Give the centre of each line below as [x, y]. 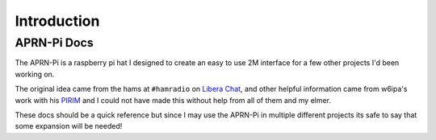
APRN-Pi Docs [54, 43]
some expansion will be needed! [69, 126]
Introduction [57, 21]
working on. [35, 74]
